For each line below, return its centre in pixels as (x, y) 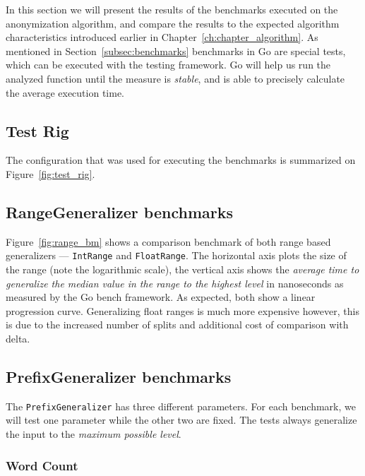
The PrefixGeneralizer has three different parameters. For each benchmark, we (181, 406)
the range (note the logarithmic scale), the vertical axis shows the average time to (182, 269)
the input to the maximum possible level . (94, 434)
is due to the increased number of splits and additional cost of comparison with (177, 325)
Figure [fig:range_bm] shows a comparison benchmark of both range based (168, 241)
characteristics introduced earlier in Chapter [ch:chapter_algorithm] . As (162, 37)
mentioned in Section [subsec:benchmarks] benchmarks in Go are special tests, (176, 50)
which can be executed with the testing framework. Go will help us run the (168, 65)
